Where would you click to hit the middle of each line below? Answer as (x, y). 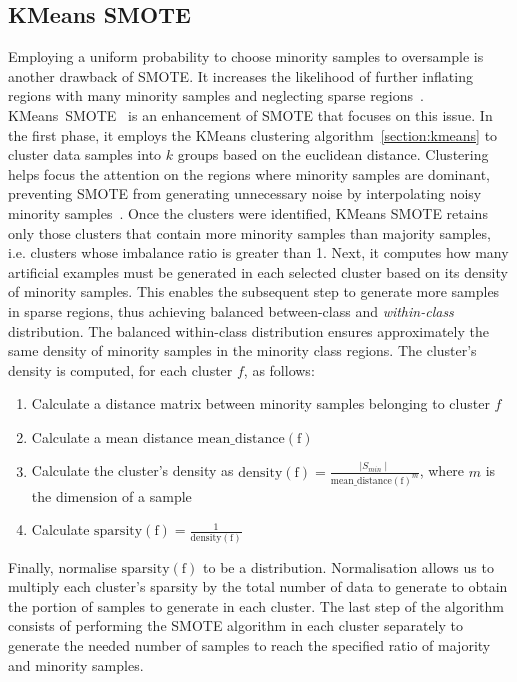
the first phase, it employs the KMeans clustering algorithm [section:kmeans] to (253, 134)
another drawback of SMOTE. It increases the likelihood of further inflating (240, 75)
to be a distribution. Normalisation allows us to (348, 566)
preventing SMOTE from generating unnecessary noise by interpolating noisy (245, 193)
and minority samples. (76, 664)
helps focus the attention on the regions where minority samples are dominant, (249, 173)
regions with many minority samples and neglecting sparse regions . (216, 95)
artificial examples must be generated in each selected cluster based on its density (258, 271)
